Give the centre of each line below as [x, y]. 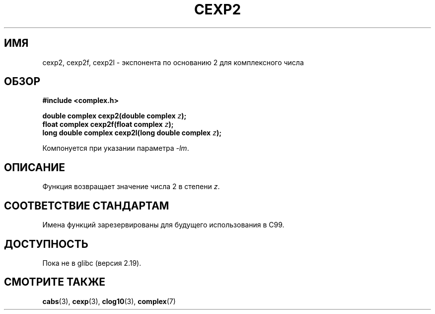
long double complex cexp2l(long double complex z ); [132, 133]
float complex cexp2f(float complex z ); [108, 124]
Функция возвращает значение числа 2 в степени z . [131, 187]
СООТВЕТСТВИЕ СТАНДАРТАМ [87, 206]
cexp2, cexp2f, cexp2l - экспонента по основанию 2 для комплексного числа [173, 62]
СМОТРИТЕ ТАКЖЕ [55, 282]
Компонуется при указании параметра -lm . [116, 148]
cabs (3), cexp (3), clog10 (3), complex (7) [109, 301]
